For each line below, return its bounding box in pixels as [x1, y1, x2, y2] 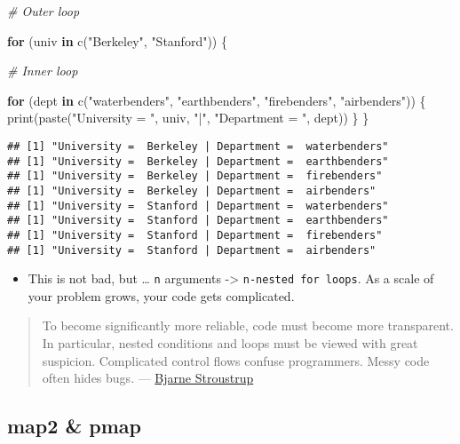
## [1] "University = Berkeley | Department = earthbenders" [7, 155, 389, 168]
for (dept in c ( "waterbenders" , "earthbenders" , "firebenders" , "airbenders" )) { [7, 91, 426, 109]
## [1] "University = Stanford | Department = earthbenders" [7, 214, 389, 227]
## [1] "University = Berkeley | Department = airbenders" [7, 184, 377, 197]
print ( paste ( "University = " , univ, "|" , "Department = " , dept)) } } [7, 108, 369, 127]
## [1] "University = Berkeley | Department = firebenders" [7, 170, 383, 183]
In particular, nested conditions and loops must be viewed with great [42, 334, 418, 353]
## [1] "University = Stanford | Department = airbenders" [7, 243, 377, 257]
